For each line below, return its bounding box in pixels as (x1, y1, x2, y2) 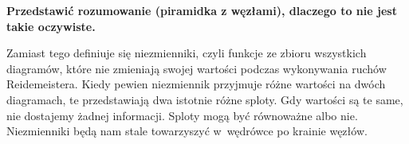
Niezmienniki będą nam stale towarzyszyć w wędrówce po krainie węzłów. (6, 123, 368, 139)
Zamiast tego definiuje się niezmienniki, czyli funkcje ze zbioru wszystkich (6, 45, 367, 61)
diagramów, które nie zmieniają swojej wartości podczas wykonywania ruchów (6, 60, 387, 76)
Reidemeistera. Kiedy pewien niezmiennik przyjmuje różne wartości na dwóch (6, 76, 386, 92)
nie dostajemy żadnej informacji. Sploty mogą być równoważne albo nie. (6, 107, 358, 123)
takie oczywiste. (6, 18, 96, 34)
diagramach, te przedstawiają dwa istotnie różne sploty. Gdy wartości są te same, (6, 91, 403, 107)
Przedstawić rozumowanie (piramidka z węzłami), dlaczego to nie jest (6, 2, 397, 18)
